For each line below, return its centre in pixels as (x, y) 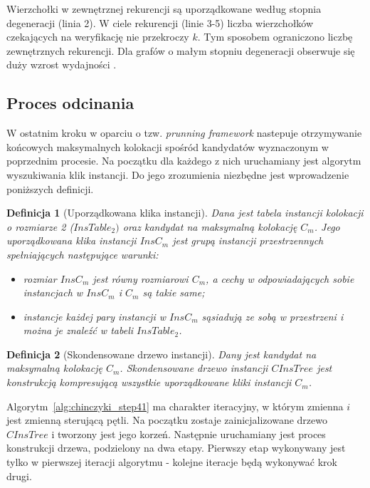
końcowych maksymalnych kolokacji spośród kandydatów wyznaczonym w (168, 146)
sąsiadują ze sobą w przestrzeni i (273, 316)
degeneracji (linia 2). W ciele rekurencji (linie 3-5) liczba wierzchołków (160, 22)
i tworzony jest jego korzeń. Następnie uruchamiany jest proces (189, 434)
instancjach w (53, 292)
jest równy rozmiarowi (141, 278)
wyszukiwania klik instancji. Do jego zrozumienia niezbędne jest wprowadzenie (178, 174)
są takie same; (174, 292)
